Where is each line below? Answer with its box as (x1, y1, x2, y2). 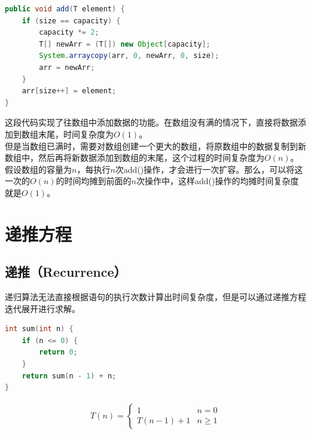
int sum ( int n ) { (5, 325, 74, 334)
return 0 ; (39, 348, 78, 357)
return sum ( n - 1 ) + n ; (22, 371, 117, 380)
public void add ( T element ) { (5, 5, 125, 13)
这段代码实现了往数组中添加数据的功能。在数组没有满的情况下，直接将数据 (5, 116, 298, 129)
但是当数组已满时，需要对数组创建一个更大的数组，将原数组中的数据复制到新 (5, 139, 306, 152)
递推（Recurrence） (5, 262, 127, 281)
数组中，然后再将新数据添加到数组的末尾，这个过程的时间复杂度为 (5, 151, 264, 164)
